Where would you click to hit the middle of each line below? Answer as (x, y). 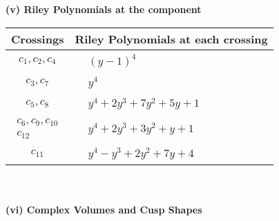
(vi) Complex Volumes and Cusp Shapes (104, 210)
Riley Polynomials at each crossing (171, 39)
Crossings (38, 39)
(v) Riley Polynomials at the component (104, 9)
